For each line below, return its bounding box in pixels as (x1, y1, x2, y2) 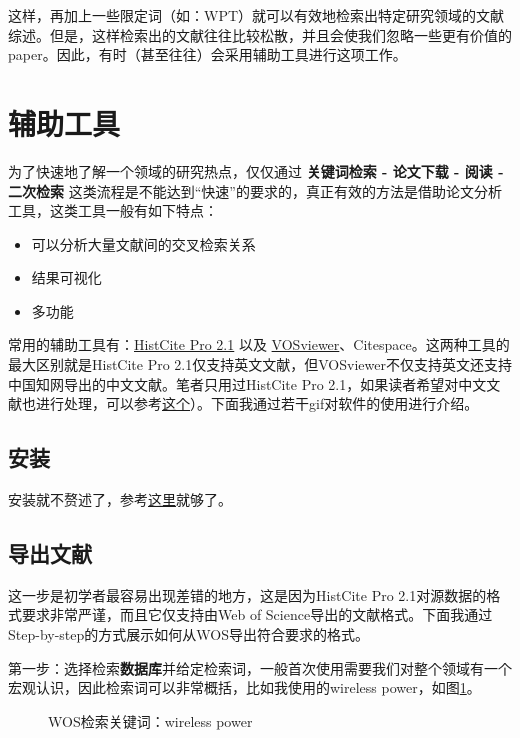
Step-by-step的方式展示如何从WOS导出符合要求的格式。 (8, 624, 369, 645)
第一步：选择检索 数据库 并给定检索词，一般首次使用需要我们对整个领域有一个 (8, 657, 512, 678)
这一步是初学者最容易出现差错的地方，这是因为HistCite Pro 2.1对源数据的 (8, 584, 487, 605)
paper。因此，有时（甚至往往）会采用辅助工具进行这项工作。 (8, 44, 407, 65)
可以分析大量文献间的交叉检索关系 (31, 233, 256, 254)
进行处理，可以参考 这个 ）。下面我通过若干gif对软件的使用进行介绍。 (35, 393, 479, 414)
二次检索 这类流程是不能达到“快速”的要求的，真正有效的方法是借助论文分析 (8, 180, 502, 201)
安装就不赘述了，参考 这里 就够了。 (8, 489, 232, 510)
